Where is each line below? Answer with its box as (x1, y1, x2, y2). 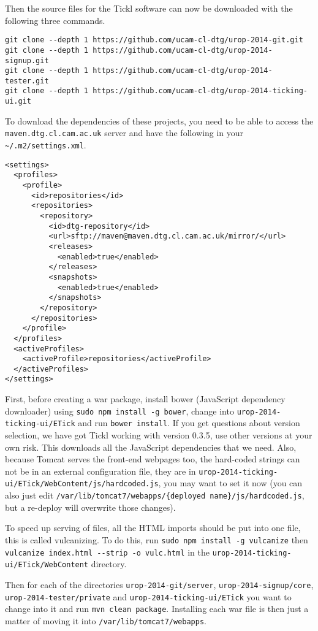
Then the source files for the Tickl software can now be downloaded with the (5, 2, 293, 14)
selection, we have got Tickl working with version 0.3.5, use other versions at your (5, 429, 312, 442)
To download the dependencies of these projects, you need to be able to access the (5, 114, 314, 127)
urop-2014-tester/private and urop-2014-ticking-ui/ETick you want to (5, 590, 292, 603)
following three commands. (5, 13, 105, 26)
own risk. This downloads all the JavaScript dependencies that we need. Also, (5, 440, 297, 453)
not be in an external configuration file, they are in (5, 464, 196, 477)
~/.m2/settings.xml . (5, 139, 86, 151)
